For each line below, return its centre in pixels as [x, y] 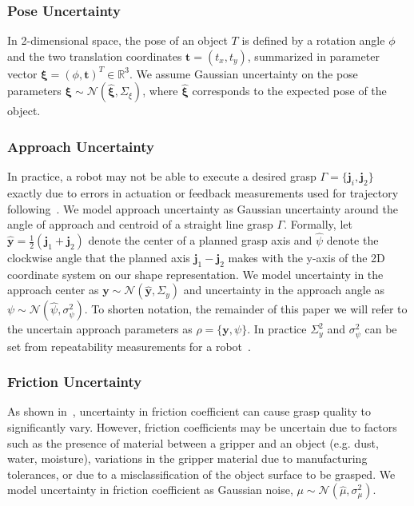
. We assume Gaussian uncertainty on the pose [243, 73]
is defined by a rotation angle [313, 40]
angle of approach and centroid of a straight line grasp [140, 224]
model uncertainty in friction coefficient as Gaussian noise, [150, 490]
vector [22, 73]
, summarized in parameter [313, 56]
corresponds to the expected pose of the [289, 91]
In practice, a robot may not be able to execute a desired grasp [162, 176]
